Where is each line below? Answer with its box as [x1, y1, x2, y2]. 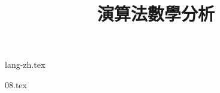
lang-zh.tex [5, 58, 46, 71]
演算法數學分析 [97, 1, 215, 26]
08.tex [5, 78, 27, 91]
